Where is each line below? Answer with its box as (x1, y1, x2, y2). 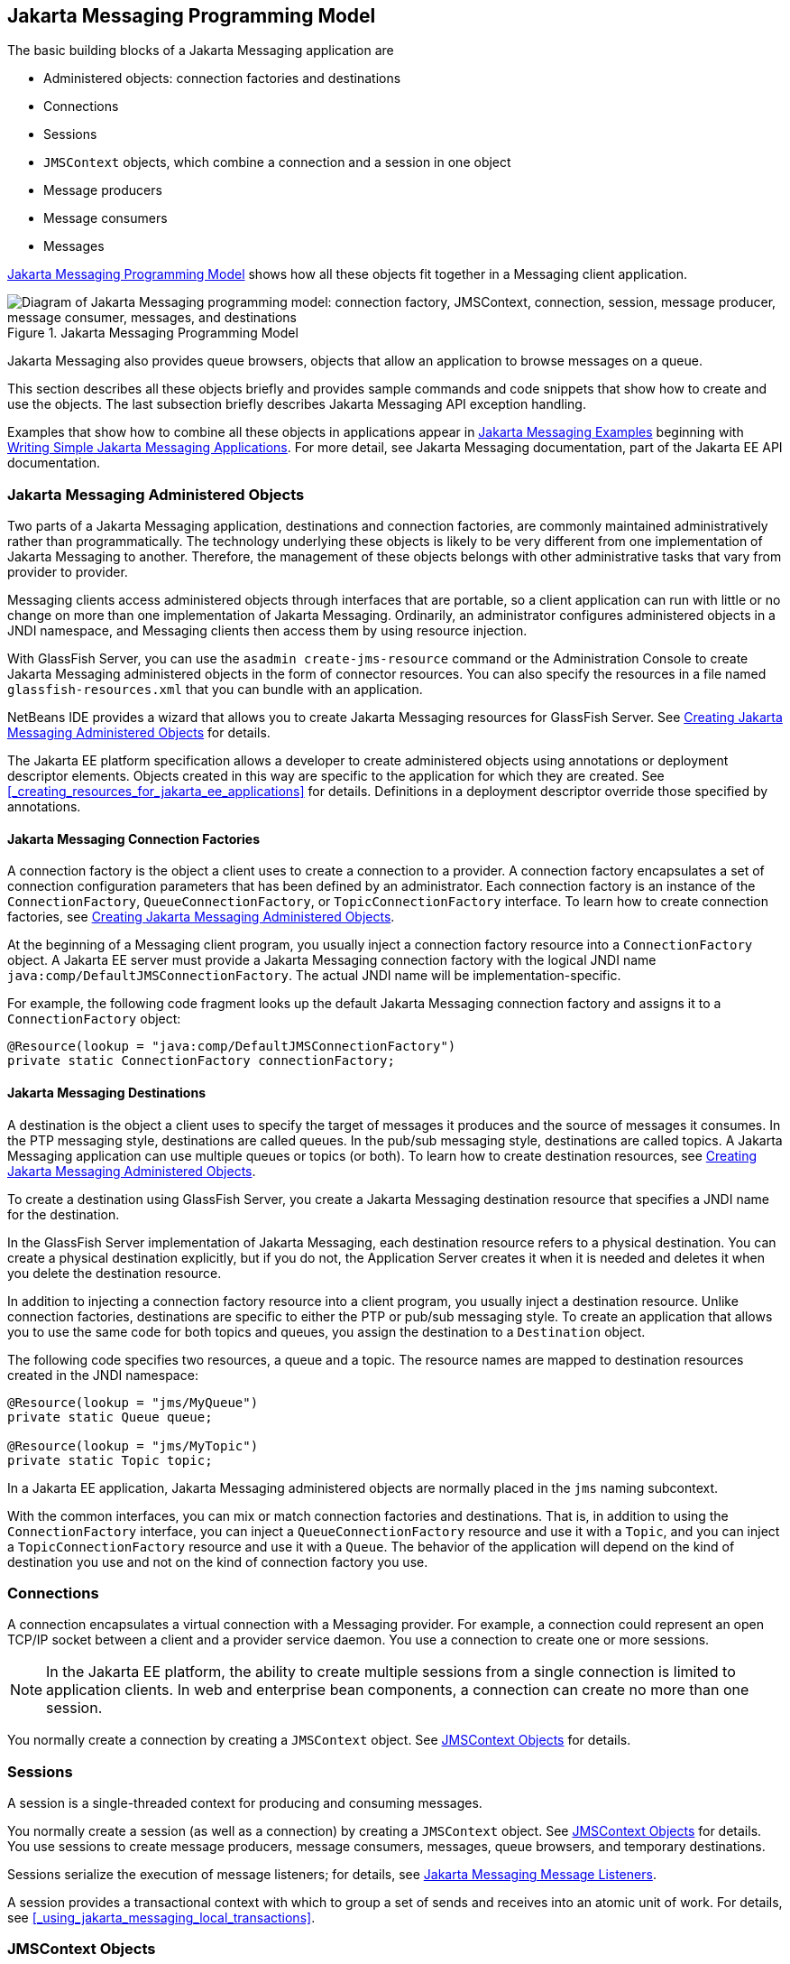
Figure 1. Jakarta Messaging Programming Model (7, 325, 299, 341)
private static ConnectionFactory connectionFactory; (7, 1053, 395, 1069)
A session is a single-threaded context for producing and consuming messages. (7, 1795, 482, 1811)
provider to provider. (7, 564, 128, 580)
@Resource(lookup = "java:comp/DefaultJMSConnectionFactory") (7, 1039, 456, 1054)
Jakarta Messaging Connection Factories (7, 830, 261, 847)
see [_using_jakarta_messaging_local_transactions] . (7, 1910, 316, 1926)
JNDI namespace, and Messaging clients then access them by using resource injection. (7, 623, 528, 639)
